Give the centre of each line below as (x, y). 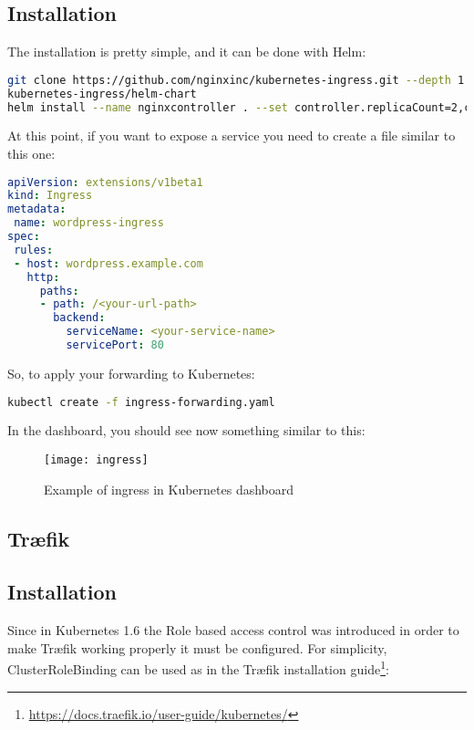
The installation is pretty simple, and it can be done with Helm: (187, 52)
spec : (24, 237)
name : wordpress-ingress (89, 223)
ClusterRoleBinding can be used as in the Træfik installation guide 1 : (198, 668)
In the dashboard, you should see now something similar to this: (186, 430)
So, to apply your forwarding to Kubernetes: (131, 373)
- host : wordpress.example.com (108, 263)
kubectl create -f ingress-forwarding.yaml (141, 402)
